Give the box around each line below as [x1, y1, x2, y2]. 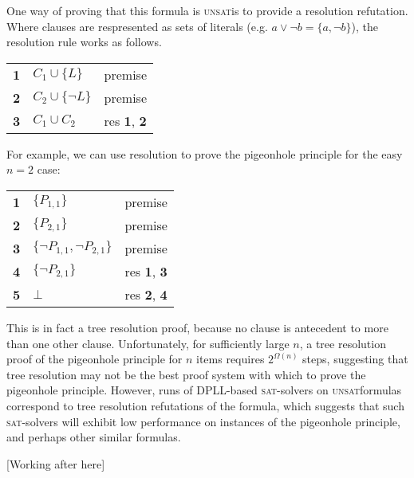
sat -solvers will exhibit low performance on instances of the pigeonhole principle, [6, 413, 400, 429]
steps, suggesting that [302, 351, 408, 367]
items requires [196, 351, 265, 367]
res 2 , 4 [124, 284, 168, 304]
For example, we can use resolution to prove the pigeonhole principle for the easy [6, 145, 403, 162]
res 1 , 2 [104, 111, 147, 130]
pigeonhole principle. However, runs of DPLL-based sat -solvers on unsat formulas [6, 382, 402, 398]
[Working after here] [6, 455, 105, 472]
